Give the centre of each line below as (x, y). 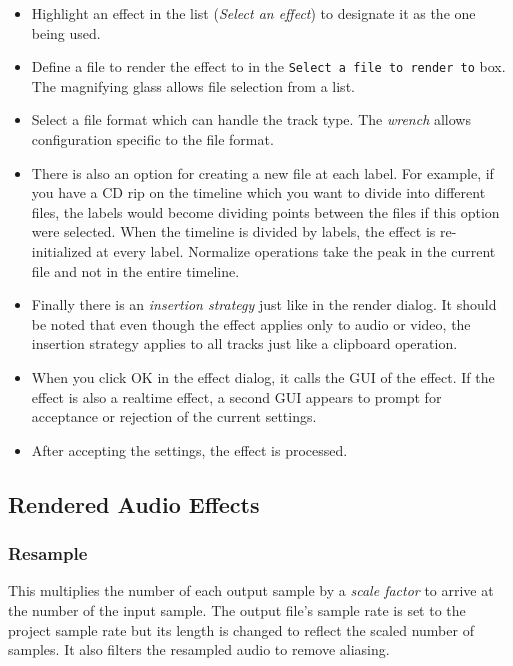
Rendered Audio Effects (134, 503)
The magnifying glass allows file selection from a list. (193, 85)
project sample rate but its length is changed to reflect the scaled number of (241, 629)
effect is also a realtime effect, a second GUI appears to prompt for (236, 396)
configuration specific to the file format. (152, 139)
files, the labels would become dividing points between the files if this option (265, 211)
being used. (66, 32)
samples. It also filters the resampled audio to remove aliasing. (199, 649)
